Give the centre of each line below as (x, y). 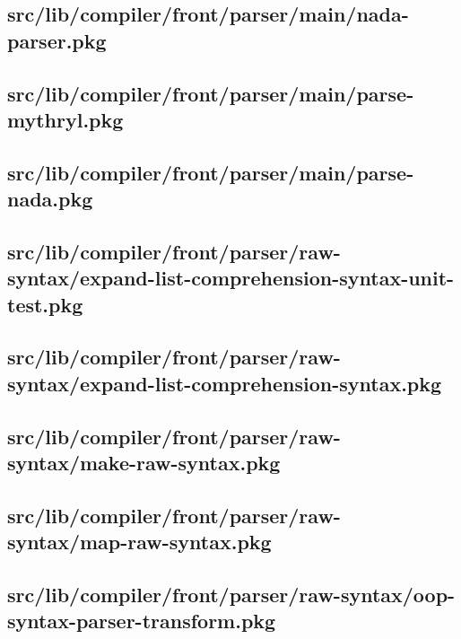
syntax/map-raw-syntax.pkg (139, 542)
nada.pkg (50, 199)
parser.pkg (57, 40)
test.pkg (45, 304)
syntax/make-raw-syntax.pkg (144, 463)
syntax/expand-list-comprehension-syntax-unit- (231, 278)
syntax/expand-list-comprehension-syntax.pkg (225, 383)
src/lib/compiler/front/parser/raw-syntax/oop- (231, 594)
